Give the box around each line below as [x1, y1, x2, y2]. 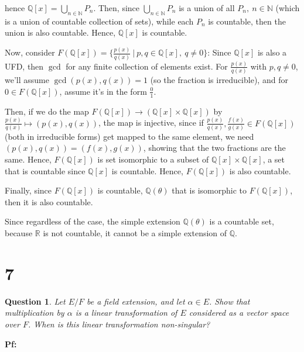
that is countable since [5, 164, 86, 177]
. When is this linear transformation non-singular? [28, 318, 210, 330]
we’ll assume [5, 74, 49, 86]
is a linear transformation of [75, 306, 177, 319]
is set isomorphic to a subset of [97, 153, 209, 165]
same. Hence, [5, 153, 52, 165]
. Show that [209, 295, 250, 307]
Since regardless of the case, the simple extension [5, 215, 180, 227]
